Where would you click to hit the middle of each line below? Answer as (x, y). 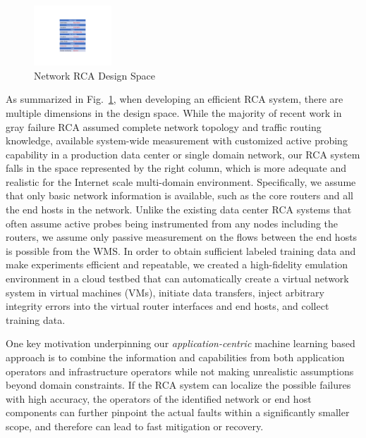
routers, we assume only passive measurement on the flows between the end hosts (182, 237)
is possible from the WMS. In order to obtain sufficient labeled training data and (181, 250)
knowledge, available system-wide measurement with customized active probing (177, 140)
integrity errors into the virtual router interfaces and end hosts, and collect (167, 306)
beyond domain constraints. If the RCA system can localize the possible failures (178, 385)
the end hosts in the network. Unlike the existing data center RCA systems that (179, 209)
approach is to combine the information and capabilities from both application (175, 357)
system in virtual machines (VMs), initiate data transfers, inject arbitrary (165, 292)
